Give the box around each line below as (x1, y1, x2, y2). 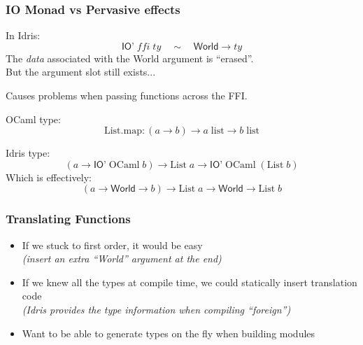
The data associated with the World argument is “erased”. (6, 50, 254, 65)
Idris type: (6, 146, 50, 160)
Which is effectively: (6, 169, 92, 184)
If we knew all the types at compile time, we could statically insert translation (22, 274, 357, 289)
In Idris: (6, 28, 41, 43)
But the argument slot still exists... (6, 64, 156, 79)
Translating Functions (6, 210, 131, 227)
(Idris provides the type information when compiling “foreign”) (22, 302, 291, 316)
